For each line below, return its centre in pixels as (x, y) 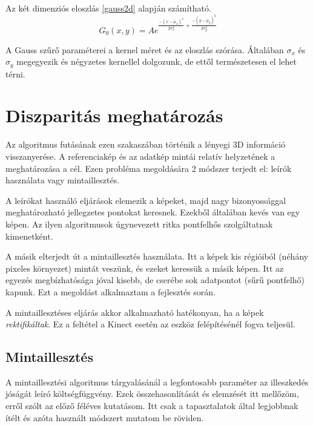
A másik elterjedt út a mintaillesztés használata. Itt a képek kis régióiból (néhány (157, 256)
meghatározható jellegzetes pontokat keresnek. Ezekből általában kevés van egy (153, 212)
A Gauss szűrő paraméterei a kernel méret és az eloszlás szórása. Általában (145, 49)
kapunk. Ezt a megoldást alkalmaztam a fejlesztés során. (111, 291)
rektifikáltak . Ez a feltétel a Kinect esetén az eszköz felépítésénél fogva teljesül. (150, 324)
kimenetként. (29, 236)
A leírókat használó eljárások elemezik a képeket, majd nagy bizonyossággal (146, 200)
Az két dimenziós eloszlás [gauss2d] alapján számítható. (108, 8)
